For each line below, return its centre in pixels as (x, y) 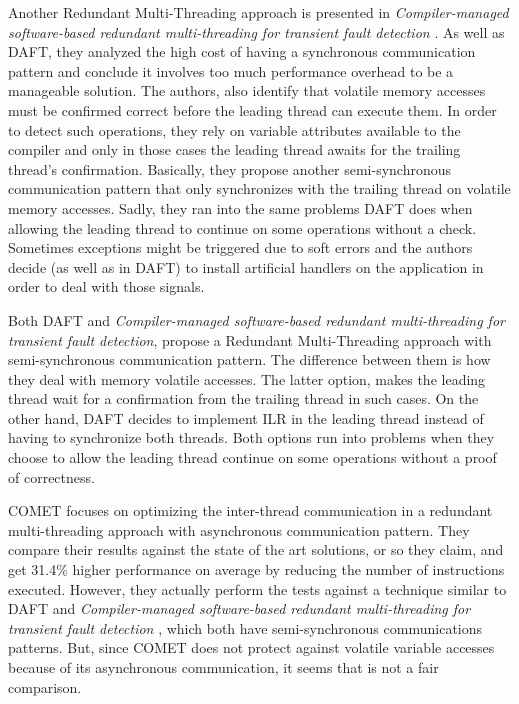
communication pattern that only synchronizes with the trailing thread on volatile (259, 188)
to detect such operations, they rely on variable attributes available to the (234, 129)
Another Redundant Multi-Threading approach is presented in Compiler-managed (258, 12)
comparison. (45, 686)
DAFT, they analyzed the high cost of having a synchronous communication (242, 51)
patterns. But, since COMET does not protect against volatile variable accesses (251, 647)
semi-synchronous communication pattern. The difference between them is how (249, 359)
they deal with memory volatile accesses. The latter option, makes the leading (247, 378)
